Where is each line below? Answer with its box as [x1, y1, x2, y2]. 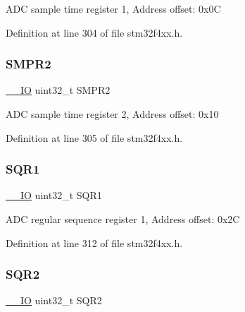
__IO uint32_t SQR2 [6, 293, 102, 308]
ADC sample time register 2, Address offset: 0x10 [6, 107, 219, 121]
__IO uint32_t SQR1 [6, 188, 102, 203]
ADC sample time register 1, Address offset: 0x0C [6, 1, 221, 16]
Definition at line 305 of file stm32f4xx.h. [6, 130, 183, 145]
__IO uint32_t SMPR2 [6, 83, 111, 97]
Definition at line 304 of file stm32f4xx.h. [6, 25, 183, 40]
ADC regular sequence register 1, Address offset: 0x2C [6, 212, 240, 226]
